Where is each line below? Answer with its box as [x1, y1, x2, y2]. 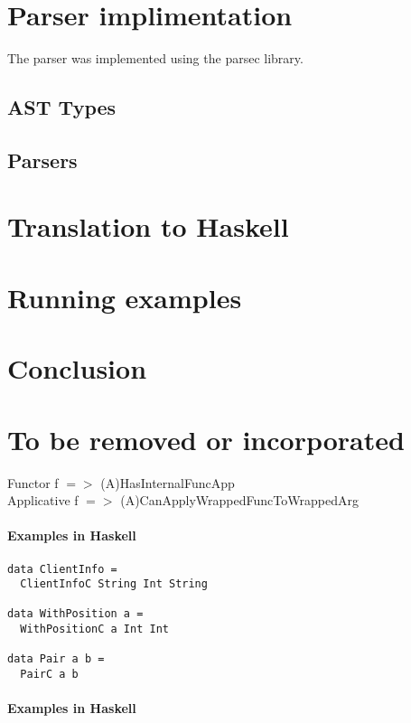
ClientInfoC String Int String [20, 577, 208, 591]
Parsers [7, 146, 78, 174]
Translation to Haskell [7, 208, 289, 245]
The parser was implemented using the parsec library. [7, 49, 304, 68]
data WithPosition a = [7, 607, 144, 621]
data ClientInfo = [7, 562, 117, 576]
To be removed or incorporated [7, 420, 405, 457]
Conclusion [7, 350, 147, 387]
